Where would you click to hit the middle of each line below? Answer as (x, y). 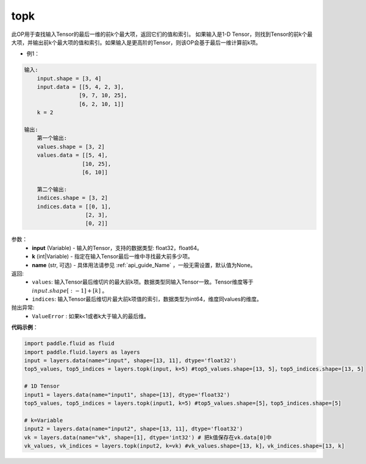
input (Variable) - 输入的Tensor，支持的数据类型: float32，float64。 (117, 248)
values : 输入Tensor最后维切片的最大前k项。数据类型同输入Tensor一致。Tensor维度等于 (143, 282)
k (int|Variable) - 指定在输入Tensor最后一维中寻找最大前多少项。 (113, 257)
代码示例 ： (25, 327)
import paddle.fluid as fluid (69, 344)
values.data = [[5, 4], (72, 155)
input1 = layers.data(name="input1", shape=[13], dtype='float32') (127, 394)
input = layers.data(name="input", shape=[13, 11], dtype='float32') (130, 361)
